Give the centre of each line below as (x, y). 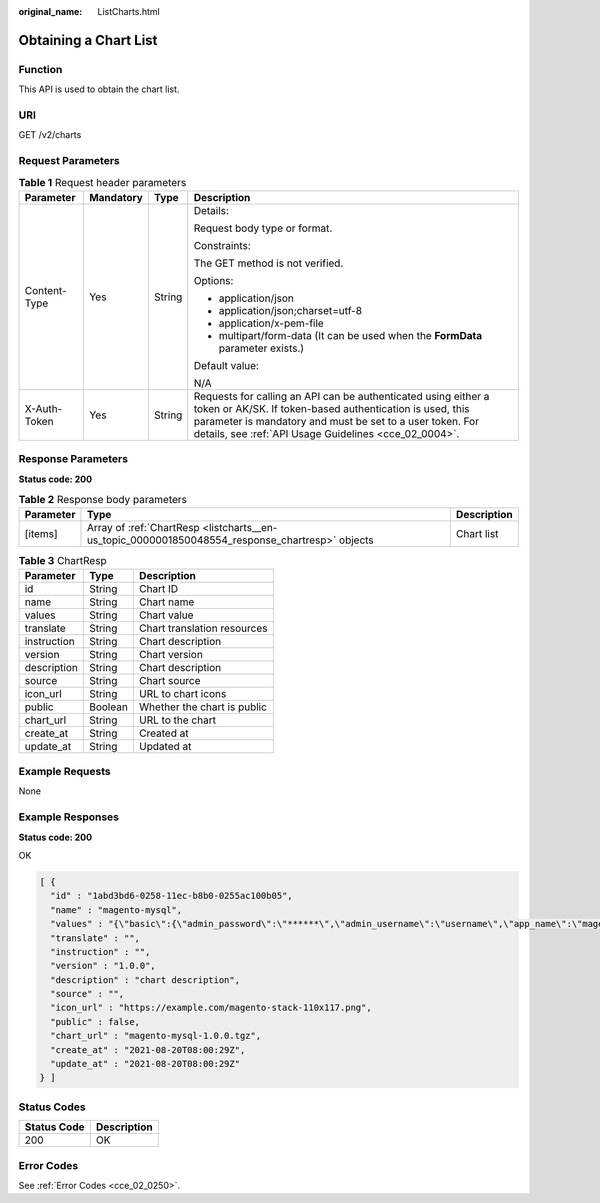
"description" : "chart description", (145, 979)
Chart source (169, 680)
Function (40, 69)
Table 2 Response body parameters (102, 500)
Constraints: (222, 245)
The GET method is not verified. (268, 263)
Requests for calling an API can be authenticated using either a (341, 396)
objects (356, 540)
